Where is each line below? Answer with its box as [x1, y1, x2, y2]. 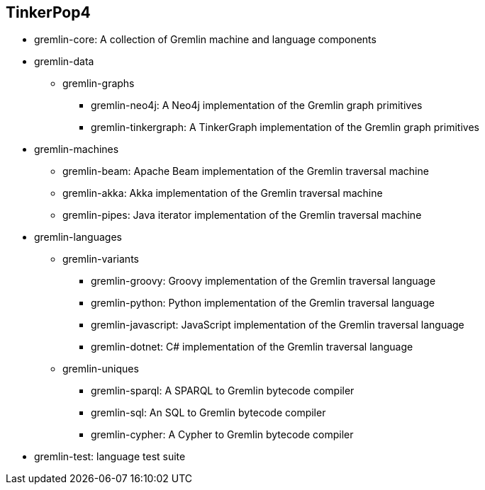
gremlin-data [34, 55, 94, 68]
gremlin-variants [62, 253, 139, 266]
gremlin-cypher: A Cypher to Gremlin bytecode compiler [91, 428, 354, 441]
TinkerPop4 [6, 4, 91, 21]
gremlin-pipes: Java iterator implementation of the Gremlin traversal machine [62, 209, 422, 222]
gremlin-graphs [62, 77, 135, 90]
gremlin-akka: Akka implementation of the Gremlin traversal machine [62, 187, 383, 200]
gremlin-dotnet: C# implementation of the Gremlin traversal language [91, 341, 413, 353]
